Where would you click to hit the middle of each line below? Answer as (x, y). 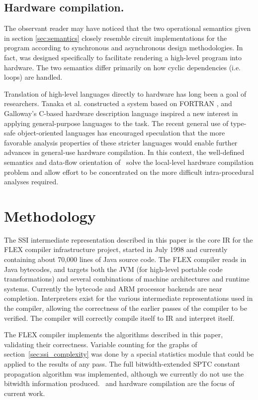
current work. (25, 393)
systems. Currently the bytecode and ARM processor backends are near (113, 288)
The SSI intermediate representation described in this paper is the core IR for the (129, 239)
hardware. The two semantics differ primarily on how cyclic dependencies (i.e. (122, 67)
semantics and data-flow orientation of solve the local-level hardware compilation (129, 162)
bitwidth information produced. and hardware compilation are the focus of (119, 383)
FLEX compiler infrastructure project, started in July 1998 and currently (116, 249)
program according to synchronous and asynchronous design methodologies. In (124, 48)
